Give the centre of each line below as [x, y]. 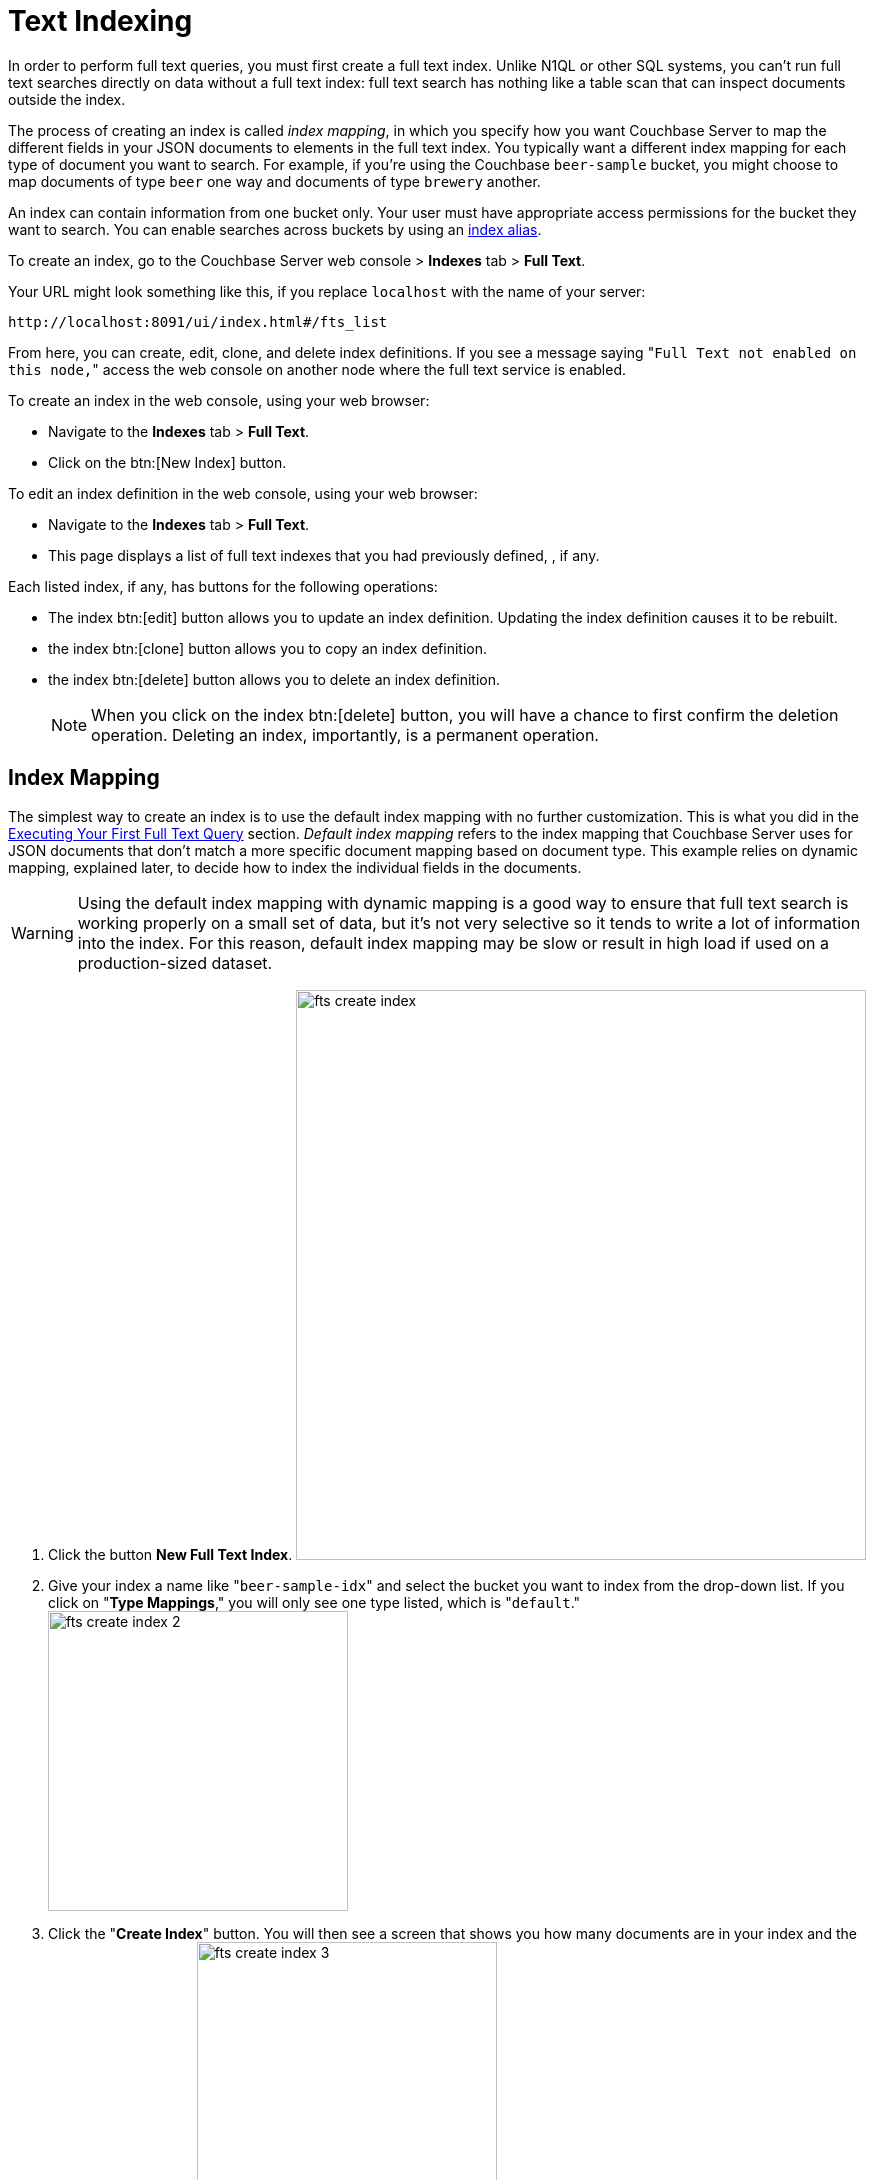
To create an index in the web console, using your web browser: [219, 400]
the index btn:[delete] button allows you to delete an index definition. [274, 679]
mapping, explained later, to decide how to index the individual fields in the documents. [295, 867]
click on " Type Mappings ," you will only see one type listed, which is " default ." [314, 1602]
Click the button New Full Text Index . [170, 1554]
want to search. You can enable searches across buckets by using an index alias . [275, 229]
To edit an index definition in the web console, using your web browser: [243, 493]
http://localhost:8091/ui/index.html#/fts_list [198, 321]
